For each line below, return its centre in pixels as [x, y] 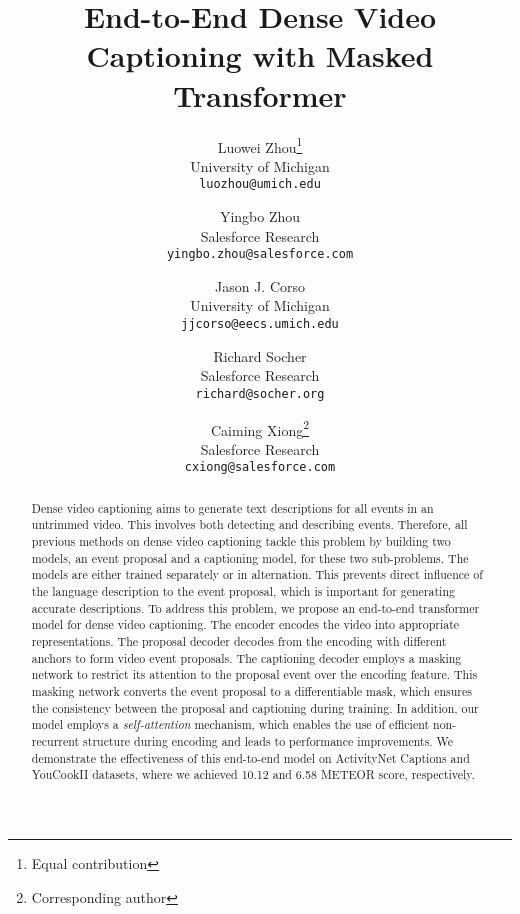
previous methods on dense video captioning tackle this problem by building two [241, 541]
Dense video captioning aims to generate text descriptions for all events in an [232, 507]
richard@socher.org [260, 393]
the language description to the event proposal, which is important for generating [243, 591]
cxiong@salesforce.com [260, 467]
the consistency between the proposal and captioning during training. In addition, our [255, 707]
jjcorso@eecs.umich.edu [260, 324]
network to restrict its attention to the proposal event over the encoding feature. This [254, 674]
